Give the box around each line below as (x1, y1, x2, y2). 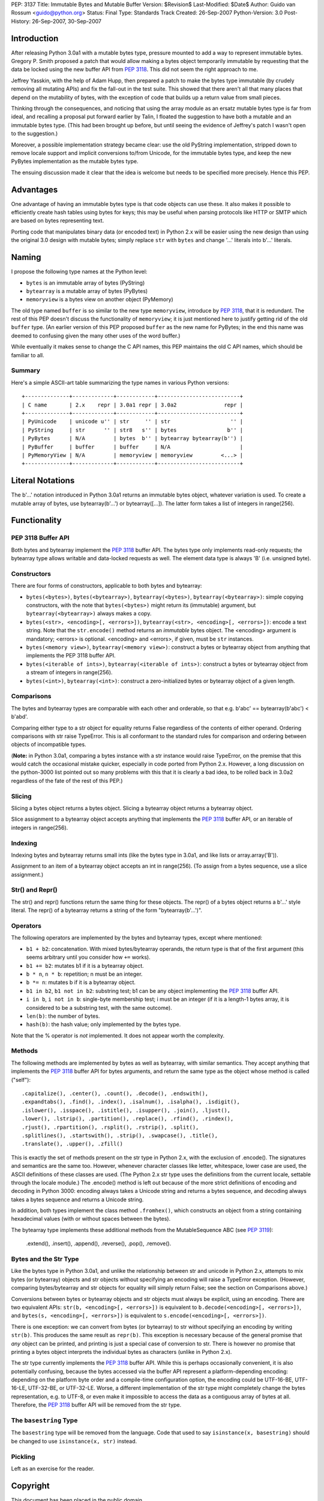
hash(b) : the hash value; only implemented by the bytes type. (26, 1021, 181, 1028)
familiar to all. (11, 351, 44, 358)
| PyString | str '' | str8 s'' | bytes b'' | (22, 426, 244, 433)
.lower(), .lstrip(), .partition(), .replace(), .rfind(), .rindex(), (22, 1116, 234, 1122)
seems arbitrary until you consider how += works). (26, 953, 151, 961)
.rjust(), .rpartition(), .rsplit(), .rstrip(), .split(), (22, 1123, 199, 1131)
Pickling (11, 1452, 35, 1461)
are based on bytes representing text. (11, 217, 104, 225)
